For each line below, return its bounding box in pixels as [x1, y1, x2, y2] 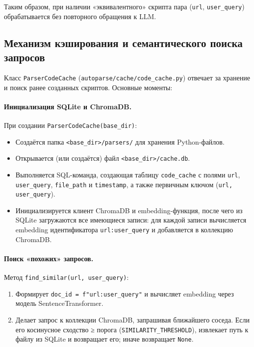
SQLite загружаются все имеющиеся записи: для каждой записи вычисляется [15, 215, 247, 225]
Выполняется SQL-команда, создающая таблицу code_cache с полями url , [15, 169, 240, 179]
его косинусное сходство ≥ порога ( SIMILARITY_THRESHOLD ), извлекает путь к [15, 324, 249, 334]
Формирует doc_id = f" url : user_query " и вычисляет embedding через [15, 288, 234, 298]
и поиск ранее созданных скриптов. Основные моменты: [4, 82, 173, 92]
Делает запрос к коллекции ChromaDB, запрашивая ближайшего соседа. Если [15, 314, 250, 324]
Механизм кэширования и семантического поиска [4, 35, 243, 50]
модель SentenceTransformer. [15, 298, 103, 308]
